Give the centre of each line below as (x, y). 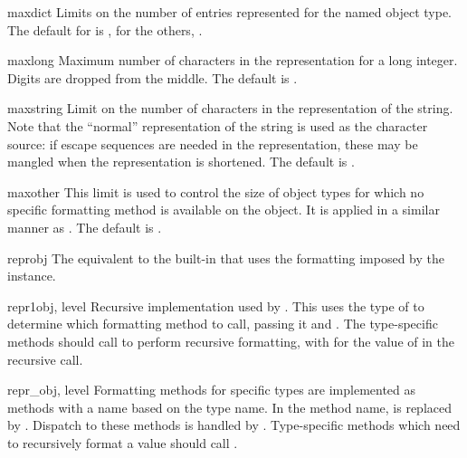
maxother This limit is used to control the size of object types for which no (216, 191)
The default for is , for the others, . (105, 29)
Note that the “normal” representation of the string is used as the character (218, 125)
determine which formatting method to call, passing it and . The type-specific (223, 324)
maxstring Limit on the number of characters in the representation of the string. (230, 108)
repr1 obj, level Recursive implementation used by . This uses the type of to (216, 305)
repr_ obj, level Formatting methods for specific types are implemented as (212, 390)
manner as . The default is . (85, 227)
